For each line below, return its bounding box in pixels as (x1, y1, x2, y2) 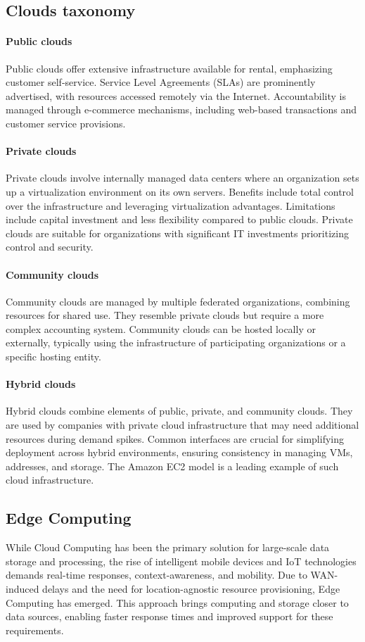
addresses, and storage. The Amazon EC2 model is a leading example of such (6, 458, 339, 473)
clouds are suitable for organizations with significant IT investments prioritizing (6, 225, 349, 240)
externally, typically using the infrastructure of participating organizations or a (6, 335, 346, 350)
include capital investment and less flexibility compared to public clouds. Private (6, 212, 353, 227)
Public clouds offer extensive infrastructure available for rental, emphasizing (6, 61, 333, 75)
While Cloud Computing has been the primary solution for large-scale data (6, 540, 330, 555)
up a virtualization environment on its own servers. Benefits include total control (6, 184, 354, 199)
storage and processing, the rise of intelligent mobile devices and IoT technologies (6, 553, 357, 568)
